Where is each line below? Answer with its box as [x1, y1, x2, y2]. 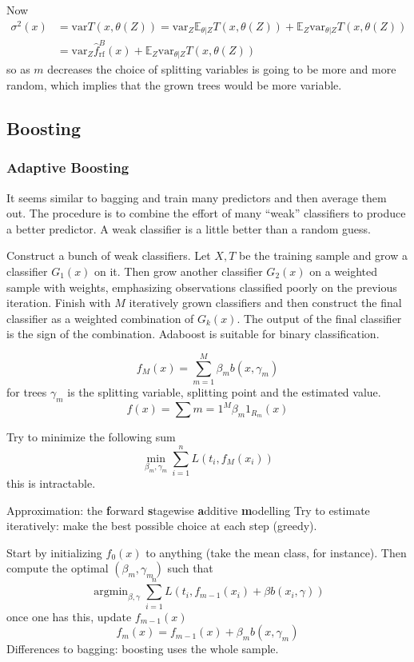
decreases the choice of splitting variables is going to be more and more [47, 61, 396, 78]
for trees [6, 384, 47, 401]
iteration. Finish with [6, 294, 111, 311]
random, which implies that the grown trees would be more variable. [6, 76, 342, 93]
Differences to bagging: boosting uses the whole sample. [6, 640, 279, 657]
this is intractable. [6, 475, 96, 492]
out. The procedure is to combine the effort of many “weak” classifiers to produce [6, 205, 406, 221]
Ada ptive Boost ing [6, 158, 129, 177]
